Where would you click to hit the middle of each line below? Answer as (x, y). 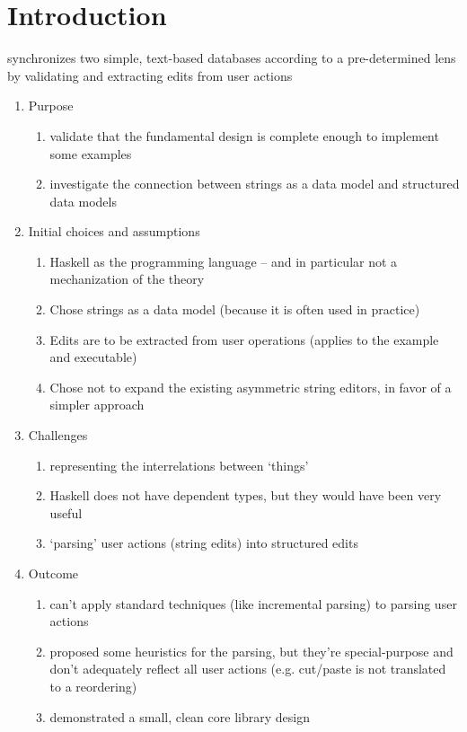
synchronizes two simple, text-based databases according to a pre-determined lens (232, 58)
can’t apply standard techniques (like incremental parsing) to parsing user (253, 603)
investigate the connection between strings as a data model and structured (255, 184)
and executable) (93, 357)
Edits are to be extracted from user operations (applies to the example (244, 339)
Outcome (53, 573)
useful (66, 512)
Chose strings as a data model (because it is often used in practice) (235, 309)
